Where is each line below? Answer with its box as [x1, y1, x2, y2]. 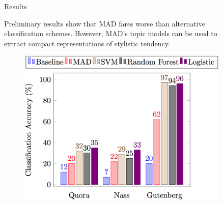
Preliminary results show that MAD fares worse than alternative [4, 18, 205, 28]
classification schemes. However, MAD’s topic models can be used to [4, 28, 217, 39]
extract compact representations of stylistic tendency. [4, 38, 170, 48]
